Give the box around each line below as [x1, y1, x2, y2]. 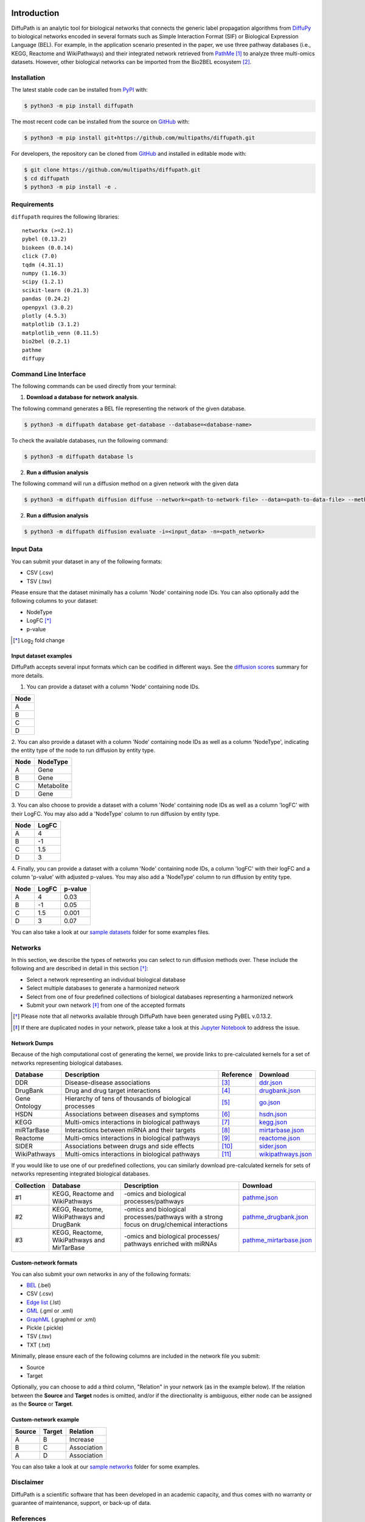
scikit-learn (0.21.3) [22, 287, 90, 293]
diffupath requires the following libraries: [11, 213, 120, 220]
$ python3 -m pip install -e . [24, 183, 118, 190]
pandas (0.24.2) [22, 295, 71, 303]
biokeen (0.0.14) [22, 244, 74, 251]
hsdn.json [259, 1110, 287, 1118]
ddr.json [259, 1078, 283, 1087]
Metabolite [37, 782, 69, 790]
